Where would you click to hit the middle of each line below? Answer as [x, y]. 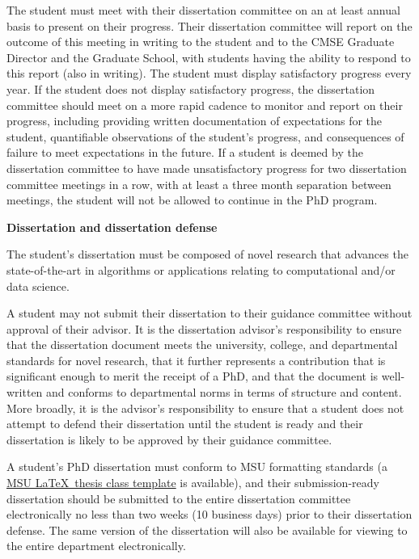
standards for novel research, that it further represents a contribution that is [196, 360]
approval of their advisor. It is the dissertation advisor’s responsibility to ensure [204, 328]
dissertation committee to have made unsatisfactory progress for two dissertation [207, 168]
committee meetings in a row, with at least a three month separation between [199, 184]
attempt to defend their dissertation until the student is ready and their [185, 424]
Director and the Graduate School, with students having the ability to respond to [209, 57]
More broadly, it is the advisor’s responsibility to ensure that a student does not [205, 408]
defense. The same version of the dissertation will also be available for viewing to [207, 530]
